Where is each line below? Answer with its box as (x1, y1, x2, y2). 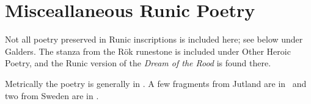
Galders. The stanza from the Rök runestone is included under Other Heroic (5, 44, 291, 57)
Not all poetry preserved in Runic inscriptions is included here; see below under (5, 33, 303, 46)
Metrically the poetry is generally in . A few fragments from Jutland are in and (5, 77, 307, 89)
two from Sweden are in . (5, 89, 99, 102)
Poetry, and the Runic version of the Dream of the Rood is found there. (5, 57, 271, 69)
